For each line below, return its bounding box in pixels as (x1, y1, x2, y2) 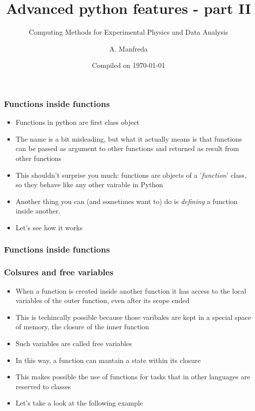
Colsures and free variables (4, 266, 114, 278)
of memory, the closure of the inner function (15, 321, 149, 332)
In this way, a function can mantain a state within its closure (15, 355, 201, 365)
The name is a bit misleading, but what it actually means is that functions (15, 133, 242, 144)
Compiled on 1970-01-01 (92, 60, 165, 70)
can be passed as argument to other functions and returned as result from (15, 143, 239, 154)
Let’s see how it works (15, 222, 83, 232)
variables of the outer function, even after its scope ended (15, 295, 190, 306)
